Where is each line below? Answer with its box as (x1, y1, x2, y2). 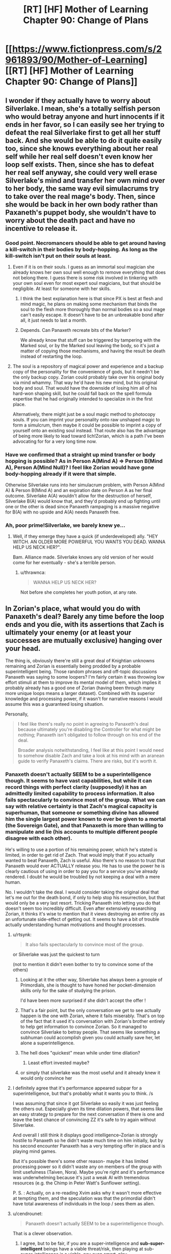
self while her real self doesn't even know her (5, 152, 153, 161)
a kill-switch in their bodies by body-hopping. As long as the (5, 245, 158, 253)
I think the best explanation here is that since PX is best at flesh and (20, 295, 163, 301)
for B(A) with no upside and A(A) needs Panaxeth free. (5, 509, 120, 515)
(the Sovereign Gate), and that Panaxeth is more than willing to (5, 822, 163, 829)
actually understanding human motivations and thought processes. (5, 922, 146, 928)
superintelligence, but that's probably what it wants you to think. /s (12, 1090, 153, 1096)
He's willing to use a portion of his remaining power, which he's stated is (5, 846, 158, 853)
